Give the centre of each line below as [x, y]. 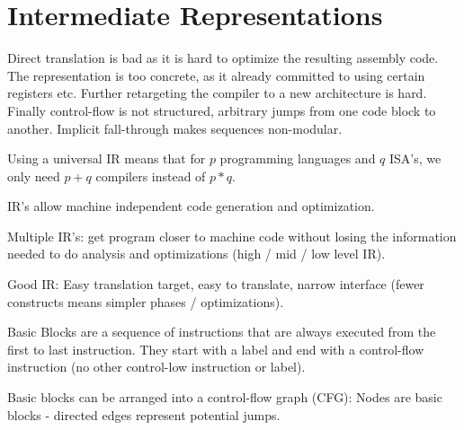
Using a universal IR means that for [107, 158]
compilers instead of [151, 176]
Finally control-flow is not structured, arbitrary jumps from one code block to [222, 110]
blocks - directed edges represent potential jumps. [144, 414]
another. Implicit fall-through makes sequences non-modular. [175, 128]
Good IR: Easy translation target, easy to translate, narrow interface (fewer [216, 284]
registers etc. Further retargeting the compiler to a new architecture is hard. [217, 93]
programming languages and [298, 158]
